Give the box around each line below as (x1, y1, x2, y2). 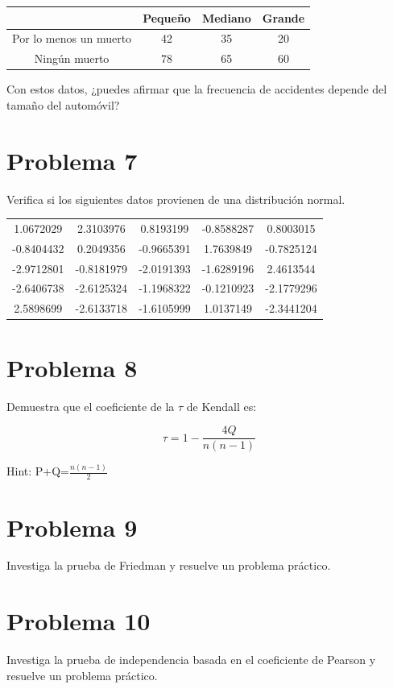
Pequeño (143, 9, 191, 26)
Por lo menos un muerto (12, 30, 132, 47)
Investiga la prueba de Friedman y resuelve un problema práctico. (6, 557, 331, 574)
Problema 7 (6, 143, 138, 176)
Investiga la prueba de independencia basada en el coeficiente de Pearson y (6, 651, 376, 668)
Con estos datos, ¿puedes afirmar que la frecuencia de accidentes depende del (6, 81, 387, 98)
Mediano (201, 9, 251, 26)
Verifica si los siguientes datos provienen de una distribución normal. (6, 190, 345, 207)
